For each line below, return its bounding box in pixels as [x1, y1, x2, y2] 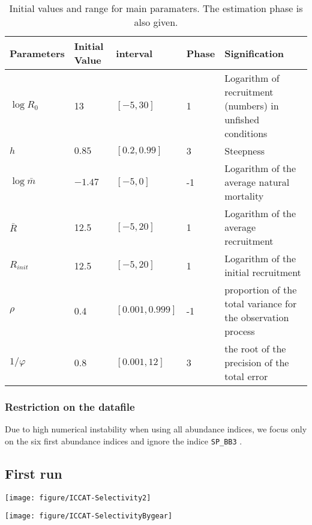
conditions [224, 126, 268, 140]
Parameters [10, 46, 65, 60]
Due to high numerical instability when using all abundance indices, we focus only [5, 423, 307, 435]
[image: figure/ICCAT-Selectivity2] [5, 493, 151, 502]
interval [116, 46, 153, 60]
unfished [224, 112, 260, 126]
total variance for [224, 296, 297, 310]
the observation [224, 310, 289, 324]
